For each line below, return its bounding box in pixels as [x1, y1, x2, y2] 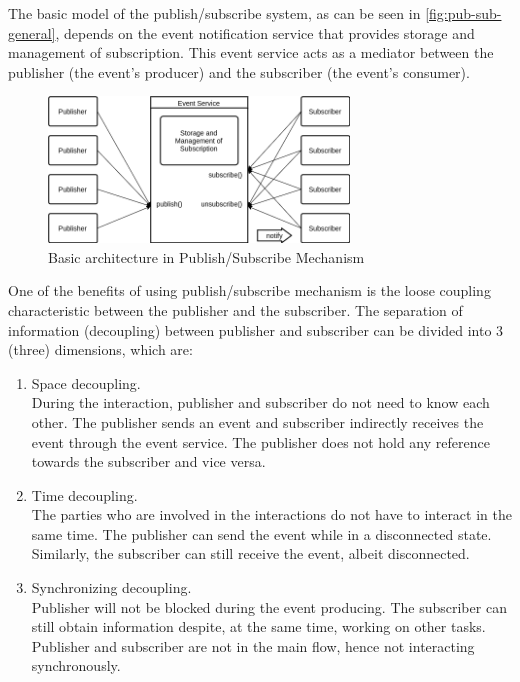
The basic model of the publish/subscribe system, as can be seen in [8, 3, 421, 23]
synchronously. [31, 655, 121, 676]
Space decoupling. [31, 372, 141, 393]
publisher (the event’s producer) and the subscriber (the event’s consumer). [8, 61, 470, 82]
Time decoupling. [31, 484, 138, 505]
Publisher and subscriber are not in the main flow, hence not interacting [31, 635, 475, 656]
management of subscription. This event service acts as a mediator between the [8, 42, 494, 63]
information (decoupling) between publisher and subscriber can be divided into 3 [8, 319, 504, 340]
